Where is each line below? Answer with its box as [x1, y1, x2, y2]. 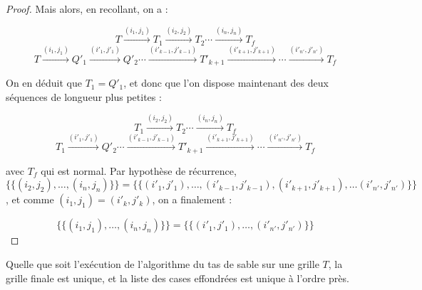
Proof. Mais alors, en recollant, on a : [6, 1, 168, 16]
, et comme [6, 192, 54, 207]
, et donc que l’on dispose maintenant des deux [123, 75, 329, 90]
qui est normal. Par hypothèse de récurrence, [41, 163, 237, 178]
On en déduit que [6, 75, 82, 90]
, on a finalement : [152, 192, 232, 207]
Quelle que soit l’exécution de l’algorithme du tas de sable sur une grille [6, 256, 319, 271]
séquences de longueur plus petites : [6, 89, 162, 104]
